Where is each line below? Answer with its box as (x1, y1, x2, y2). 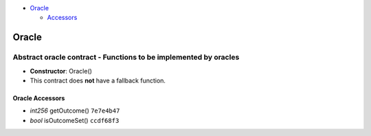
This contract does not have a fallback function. (30, 76, 166, 84)
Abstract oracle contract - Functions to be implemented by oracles (12, 52, 240, 62)
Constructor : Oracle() (30, 67, 93, 75)
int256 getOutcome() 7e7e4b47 (30, 106, 120, 115)
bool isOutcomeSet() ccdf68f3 (30, 116, 120, 124)
